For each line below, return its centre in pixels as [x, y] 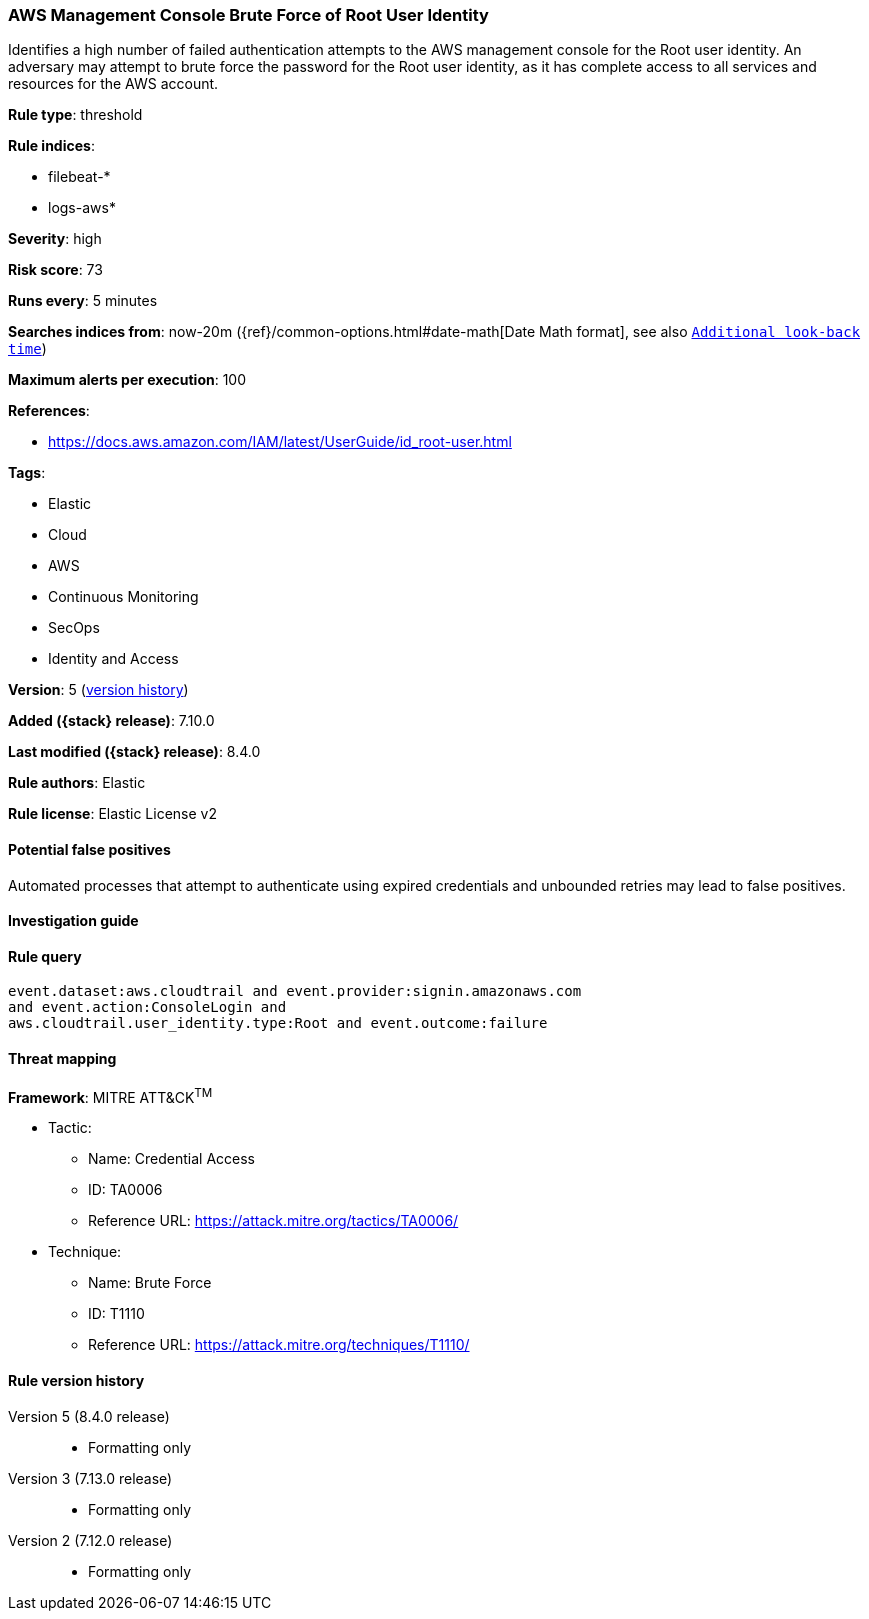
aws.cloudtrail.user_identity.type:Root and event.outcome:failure [278, 1023]
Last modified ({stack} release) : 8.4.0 [134, 752]
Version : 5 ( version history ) [98, 690]
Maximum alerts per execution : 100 [127, 380]
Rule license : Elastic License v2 [112, 814]
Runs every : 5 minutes [83, 301]
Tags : [27, 473]
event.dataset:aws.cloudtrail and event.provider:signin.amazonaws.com [295, 991]
